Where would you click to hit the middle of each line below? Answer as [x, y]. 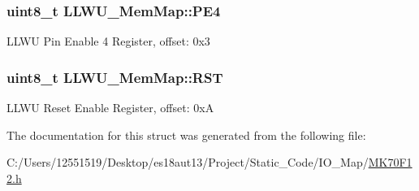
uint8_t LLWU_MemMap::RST [115, 77]
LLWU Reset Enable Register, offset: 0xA [110, 108]
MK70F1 [390, 162]
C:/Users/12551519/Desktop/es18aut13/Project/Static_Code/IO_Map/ [188, 162]
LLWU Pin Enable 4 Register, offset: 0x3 [108, 41]
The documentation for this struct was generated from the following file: [186, 135]
